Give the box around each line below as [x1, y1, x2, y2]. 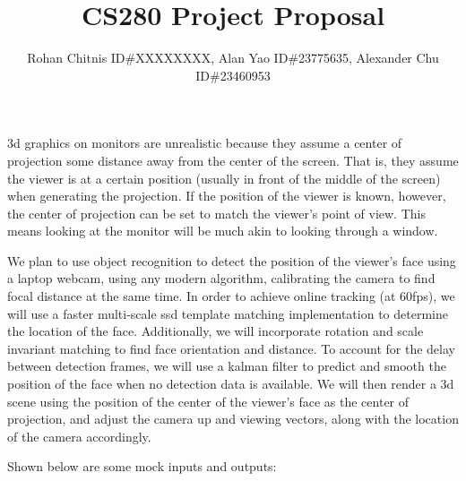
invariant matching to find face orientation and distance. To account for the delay [7, 339, 455, 357]
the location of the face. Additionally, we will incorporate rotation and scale [7, 322, 424, 340]
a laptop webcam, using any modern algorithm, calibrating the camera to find [7, 269, 436, 288]
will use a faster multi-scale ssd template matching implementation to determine [7, 304, 448, 322]
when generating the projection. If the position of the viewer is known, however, [7, 186, 446, 205]
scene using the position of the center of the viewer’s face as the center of [7, 391, 410, 410]
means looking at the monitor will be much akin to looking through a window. [7, 221, 438, 240]
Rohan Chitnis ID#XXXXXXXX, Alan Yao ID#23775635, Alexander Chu [27, 48, 439, 67]
